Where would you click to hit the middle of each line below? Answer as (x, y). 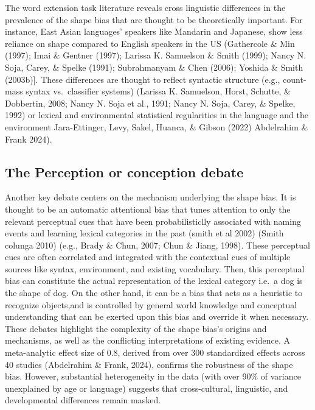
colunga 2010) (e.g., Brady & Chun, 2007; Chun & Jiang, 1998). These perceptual (157, 245)
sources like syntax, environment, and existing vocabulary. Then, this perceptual (155, 268)
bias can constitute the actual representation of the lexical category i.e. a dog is (154, 281)
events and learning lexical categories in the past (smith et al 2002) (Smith (144, 233)
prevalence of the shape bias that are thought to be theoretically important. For (154, 19)
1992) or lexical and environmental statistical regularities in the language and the (157, 115)
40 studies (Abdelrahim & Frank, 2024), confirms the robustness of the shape (149, 364)
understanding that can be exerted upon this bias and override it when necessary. (157, 316)
